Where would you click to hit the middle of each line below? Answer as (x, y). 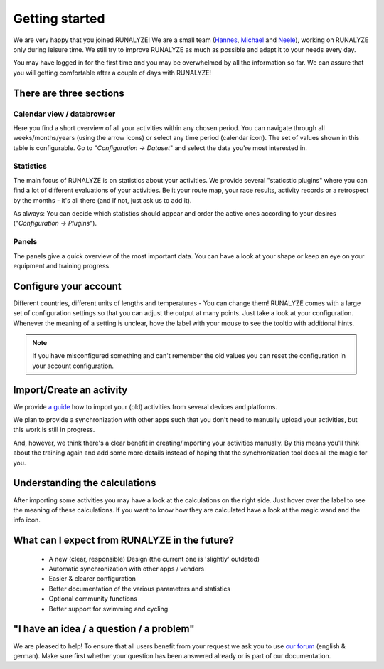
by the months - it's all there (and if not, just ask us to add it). (102, 200)
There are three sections (69, 93)
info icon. (27, 520)
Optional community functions (93, 599)
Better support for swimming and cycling (108, 609)
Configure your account (67, 286)
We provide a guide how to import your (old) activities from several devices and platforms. (145, 406)
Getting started (59, 19)
